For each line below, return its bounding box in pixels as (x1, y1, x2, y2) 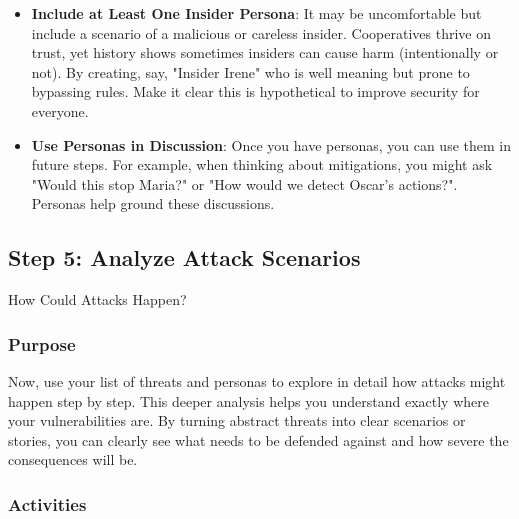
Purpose (8, 331, 76, 356)
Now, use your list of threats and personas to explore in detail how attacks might (8, 370, 506, 391)
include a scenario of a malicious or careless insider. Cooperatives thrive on (31, 22, 491, 43)
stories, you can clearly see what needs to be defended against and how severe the (8, 429, 509, 450)
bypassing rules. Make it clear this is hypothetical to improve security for (31, 81, 480, 102)
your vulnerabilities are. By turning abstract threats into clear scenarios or (8, 410, 466, 431)
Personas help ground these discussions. (31, 193, 275, 214)
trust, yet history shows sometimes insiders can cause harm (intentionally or (31, 42, 499, 63)
